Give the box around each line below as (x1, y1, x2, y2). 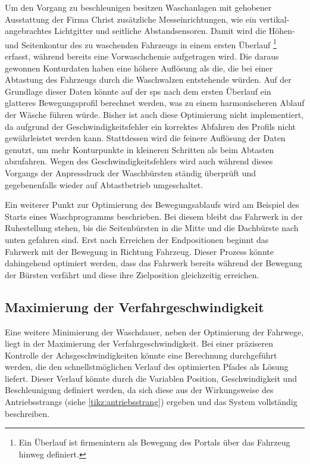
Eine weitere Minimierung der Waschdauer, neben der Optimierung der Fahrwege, (5, 325, 304, 338)
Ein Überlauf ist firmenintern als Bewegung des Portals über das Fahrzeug (18, 436, 290, 449)
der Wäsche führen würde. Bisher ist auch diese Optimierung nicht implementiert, (5, 108, 304, 120)
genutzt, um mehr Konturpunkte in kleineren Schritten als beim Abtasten (5, 143, 274, 155)
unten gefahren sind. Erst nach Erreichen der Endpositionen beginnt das (5, 233, 269, 245)
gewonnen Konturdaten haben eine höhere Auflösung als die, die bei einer (5, 61, 273, 74)
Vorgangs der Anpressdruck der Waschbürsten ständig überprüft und (5, 166, 256, 179)
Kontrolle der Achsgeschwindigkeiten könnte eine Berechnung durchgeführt (5, 348, 277, 361)
